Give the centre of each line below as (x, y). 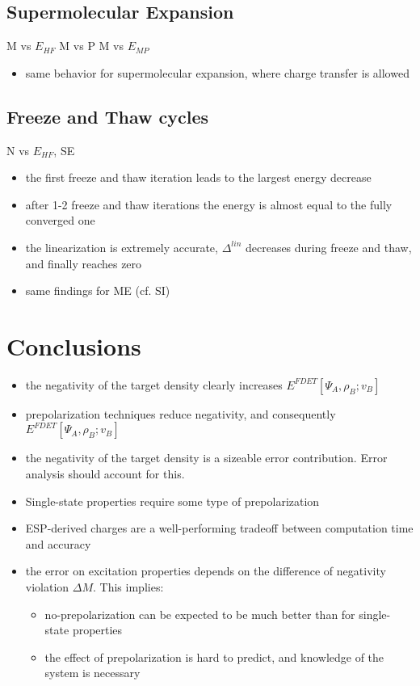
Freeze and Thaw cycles (108, 116)
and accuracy (58, 543)
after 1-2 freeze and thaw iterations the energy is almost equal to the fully (209, 204)
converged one (60, 220)
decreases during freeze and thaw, (328, 247)
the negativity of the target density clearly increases (154, 384)
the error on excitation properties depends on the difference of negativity (206, 571)
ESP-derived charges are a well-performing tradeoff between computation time (219, 528)
